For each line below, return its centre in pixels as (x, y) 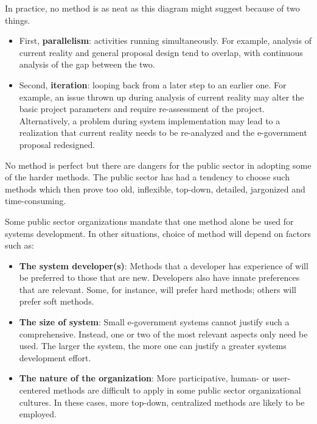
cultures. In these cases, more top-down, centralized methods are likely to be (162, 402)
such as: (19, 245)
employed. (38, 414)
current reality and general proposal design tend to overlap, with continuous (161, 52)
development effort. (55, 357)
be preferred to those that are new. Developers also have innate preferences (159, 277)
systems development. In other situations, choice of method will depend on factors (158, 233)
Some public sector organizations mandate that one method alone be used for (149, 221)
